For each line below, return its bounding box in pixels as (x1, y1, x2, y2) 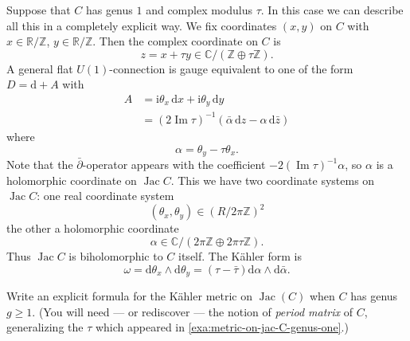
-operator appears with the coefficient (82, 156, 266, 173)
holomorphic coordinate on (6, 171, 137, 188)
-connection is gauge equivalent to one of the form (109, 60, 353, 76)
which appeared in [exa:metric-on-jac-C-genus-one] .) (95, 319, 349, 335)
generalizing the (6, 319, 84, 335)
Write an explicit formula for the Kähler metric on (6, 287, 252, 304)
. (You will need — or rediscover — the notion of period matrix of (32, 303, 353, 319)
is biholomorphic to (68, 247, 163, 264)
